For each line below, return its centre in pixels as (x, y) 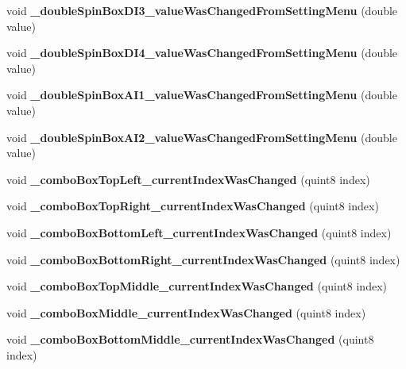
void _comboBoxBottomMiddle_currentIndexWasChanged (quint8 (190, 339)
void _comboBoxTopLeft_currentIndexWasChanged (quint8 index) (188, 179)
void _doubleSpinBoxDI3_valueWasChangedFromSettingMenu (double (202, 10)
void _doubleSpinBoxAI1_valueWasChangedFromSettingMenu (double (202, 95)
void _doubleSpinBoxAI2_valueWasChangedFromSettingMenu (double (202, 137)
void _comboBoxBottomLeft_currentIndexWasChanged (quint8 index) (199, 232)
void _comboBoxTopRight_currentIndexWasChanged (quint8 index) (193, 206)
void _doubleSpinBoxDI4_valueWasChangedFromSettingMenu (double (202, 53)
